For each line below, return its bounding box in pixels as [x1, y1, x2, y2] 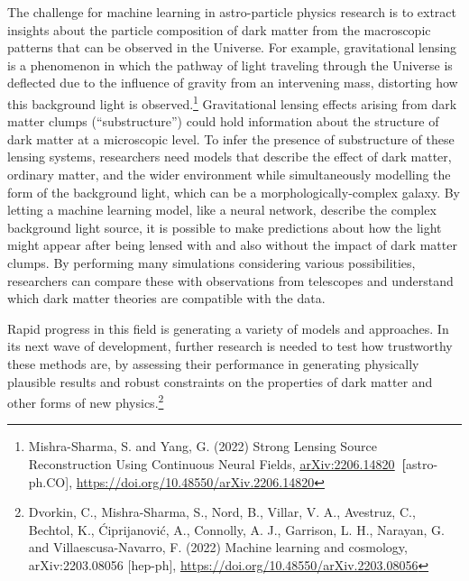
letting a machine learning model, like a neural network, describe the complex [7, 200, 437, 219]
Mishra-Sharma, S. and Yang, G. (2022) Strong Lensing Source [28, 437, 377, 456]
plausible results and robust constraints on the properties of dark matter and [7, 372, 433, 391]
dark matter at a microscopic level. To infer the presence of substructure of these [7, 129, 455, 148]
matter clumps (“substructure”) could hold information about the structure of [7, 112, 439, 131]
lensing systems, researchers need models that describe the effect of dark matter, [7, 147, 452, 166]
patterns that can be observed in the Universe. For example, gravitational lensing [7, 38, 457, 57]
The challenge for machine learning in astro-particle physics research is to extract [7, 3, 457, 21]
